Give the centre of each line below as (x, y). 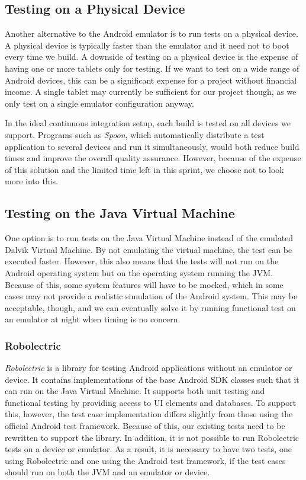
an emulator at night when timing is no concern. (93, 319)
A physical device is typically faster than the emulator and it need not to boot (147, 45)
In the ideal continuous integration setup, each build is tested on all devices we (148, 123)
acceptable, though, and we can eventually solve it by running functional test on (150, 307)
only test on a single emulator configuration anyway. (99, 103)
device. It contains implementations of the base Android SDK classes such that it (152, 379)
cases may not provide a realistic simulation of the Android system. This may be (151, 296)
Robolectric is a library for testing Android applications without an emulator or (149, 368)
